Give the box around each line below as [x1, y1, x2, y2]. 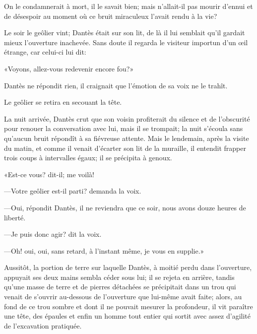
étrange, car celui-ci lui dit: [4, 47, 86, 57]
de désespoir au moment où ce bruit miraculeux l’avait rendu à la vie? [4, 10, 217, 21]
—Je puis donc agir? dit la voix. [4, 229, 102, 239]
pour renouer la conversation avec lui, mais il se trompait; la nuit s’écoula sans [4, 123, 243, 134]
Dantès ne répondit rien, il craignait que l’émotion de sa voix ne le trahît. [4, 80, 228, 90]
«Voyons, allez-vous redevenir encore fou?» [4, 63, 134, 73]
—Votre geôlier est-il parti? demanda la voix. [4, 186, 141, 196]
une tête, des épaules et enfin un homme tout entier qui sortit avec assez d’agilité [4, 311, 251, 321]
